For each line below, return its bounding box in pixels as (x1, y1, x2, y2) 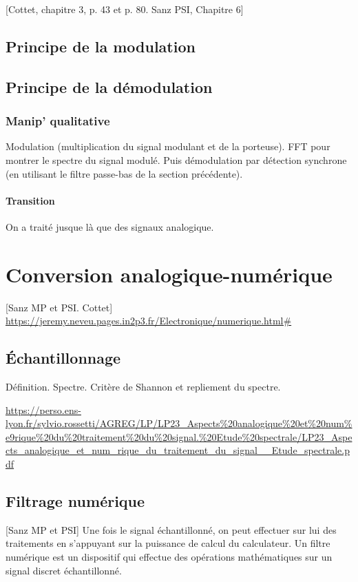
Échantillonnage (6, 347, 121, 368)
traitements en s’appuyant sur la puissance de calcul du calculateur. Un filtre (6, 536, 330, 550)
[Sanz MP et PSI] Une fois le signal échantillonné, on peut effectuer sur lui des (6, 522, 337, 537)
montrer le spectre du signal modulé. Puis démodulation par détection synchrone (6, 152, 347, 167)
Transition (6, 193, 55, 207)
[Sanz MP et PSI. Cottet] (6, 300, 113, 314)
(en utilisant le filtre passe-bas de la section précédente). (6, 166, 243, 180)
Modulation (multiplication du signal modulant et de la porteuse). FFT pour (6, 139, 330, 154)
